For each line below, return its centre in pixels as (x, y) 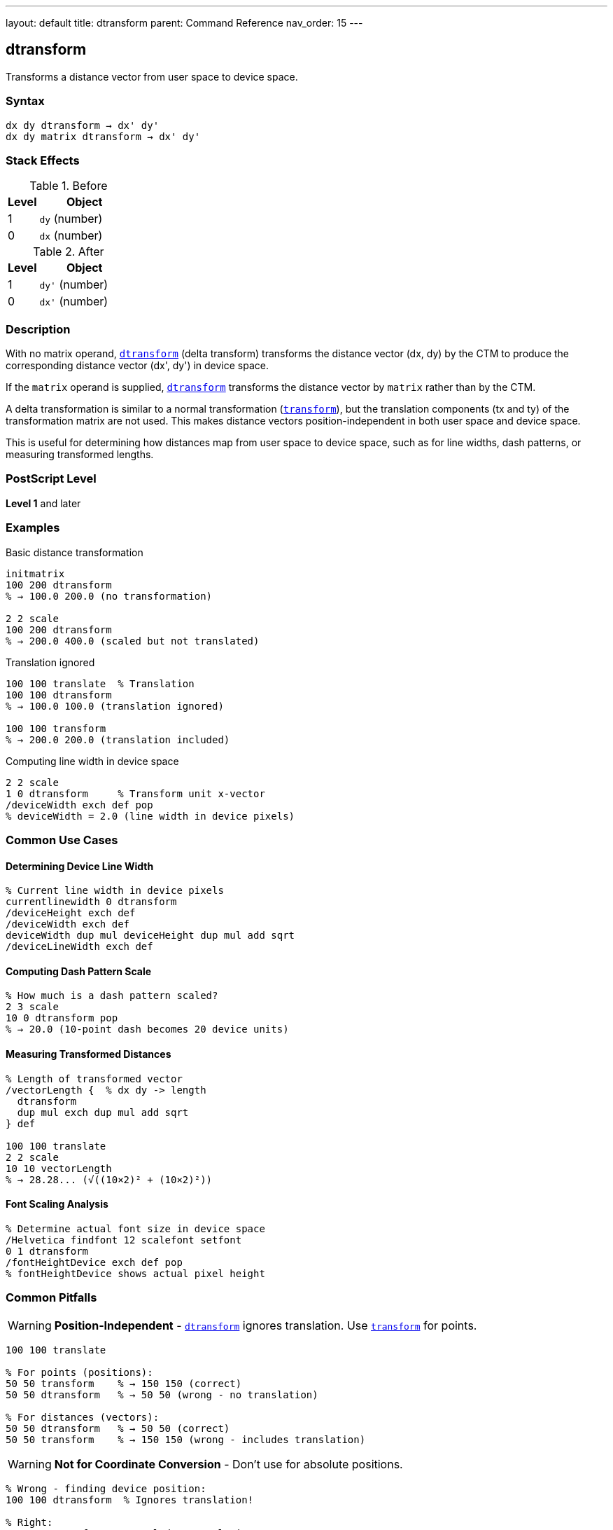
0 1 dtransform (47, 1251)
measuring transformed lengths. (80, 455)
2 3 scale (32, 1007)
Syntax (25, 101)
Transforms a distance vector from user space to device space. (152, 76)
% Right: (29, 1522)
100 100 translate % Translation (100, 683)
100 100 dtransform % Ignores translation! (130, 1500)
